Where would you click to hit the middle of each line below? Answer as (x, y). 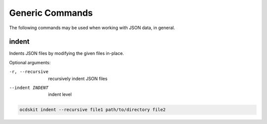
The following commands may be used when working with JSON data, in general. (92, 28)
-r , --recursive (29, 72)
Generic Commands (51, 13)
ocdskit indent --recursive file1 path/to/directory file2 (92, 110)
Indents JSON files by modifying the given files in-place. (67, 53)
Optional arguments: (30, 62)
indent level (60, 94)
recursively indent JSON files (78, 79)
